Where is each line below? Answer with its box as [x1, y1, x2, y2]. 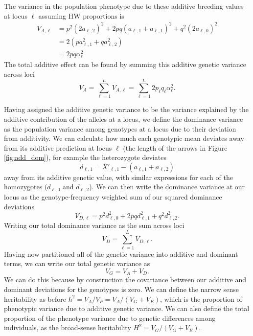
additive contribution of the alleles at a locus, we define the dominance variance [4, 113, 243, 124]
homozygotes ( [4, 181, 47, 192]
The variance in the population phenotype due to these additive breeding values [4, 1, 244, 11]
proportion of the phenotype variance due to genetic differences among [4, 313, 216, 323]
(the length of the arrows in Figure [123, 142, 228, 153]
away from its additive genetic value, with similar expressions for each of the [4, 172, 233, 182]
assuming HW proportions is [38, 10, 124, 21]
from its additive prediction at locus [4, 142, 112, 153]
